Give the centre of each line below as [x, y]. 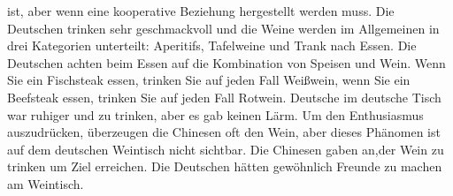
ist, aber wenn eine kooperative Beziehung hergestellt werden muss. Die [201, 11]
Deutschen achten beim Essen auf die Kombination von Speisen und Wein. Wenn [226, 62]
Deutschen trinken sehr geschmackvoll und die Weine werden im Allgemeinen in [223, 28]
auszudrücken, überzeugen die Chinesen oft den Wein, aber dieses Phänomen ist [224, 132]
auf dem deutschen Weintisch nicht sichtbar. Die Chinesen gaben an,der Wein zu [226, 149]
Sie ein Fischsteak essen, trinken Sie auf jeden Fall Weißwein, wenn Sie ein [209, 80]
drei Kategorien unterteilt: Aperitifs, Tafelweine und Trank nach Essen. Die [212, 45]
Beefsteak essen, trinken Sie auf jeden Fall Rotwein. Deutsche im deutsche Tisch [224, 97]
